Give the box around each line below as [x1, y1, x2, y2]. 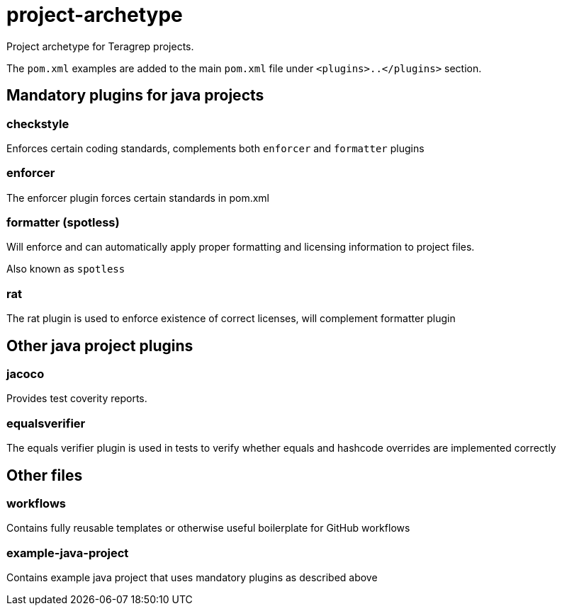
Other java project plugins [6, 336, 193, 355]
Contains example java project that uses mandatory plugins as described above [6, 571, 378, 584]
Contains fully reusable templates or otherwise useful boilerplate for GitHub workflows [6, 522, 410, 535]
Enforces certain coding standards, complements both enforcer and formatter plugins [6, 142, 425, 154]
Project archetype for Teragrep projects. [6, 40, 194, 52]
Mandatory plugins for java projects [6, 86, 264, 105]
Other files [6, 466, 83, 484]
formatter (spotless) [6, 215, 120, 230]
